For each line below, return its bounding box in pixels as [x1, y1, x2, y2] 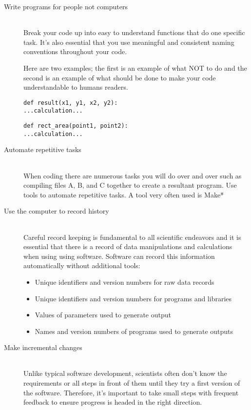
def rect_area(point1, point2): [23, 122, 128, 130]
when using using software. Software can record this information [23, 251, 215, 261]
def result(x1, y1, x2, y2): [23, 99, 118, 106]
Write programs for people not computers [4, 1, 128, 11]
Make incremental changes [4, 342, 82, 352]
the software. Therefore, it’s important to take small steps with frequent [23, 387, 239, 397]
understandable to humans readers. [23, 82, 128, 92]
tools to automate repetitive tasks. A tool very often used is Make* [23, 189, 224, 199]
